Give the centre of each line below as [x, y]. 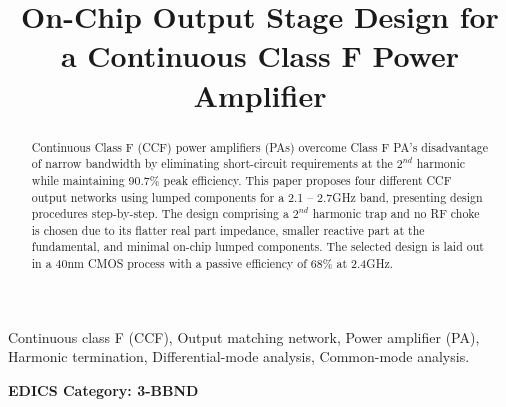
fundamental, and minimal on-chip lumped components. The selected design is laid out [257, 246]
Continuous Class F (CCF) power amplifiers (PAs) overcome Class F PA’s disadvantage [260, 146]
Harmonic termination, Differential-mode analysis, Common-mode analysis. [239, 356]
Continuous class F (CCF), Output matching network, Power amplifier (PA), [244, 336]
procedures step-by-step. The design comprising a [160, 213]
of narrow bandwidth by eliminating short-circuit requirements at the [212, 163]
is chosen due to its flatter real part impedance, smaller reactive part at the [228, 229]
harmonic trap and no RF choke [396, 213]
